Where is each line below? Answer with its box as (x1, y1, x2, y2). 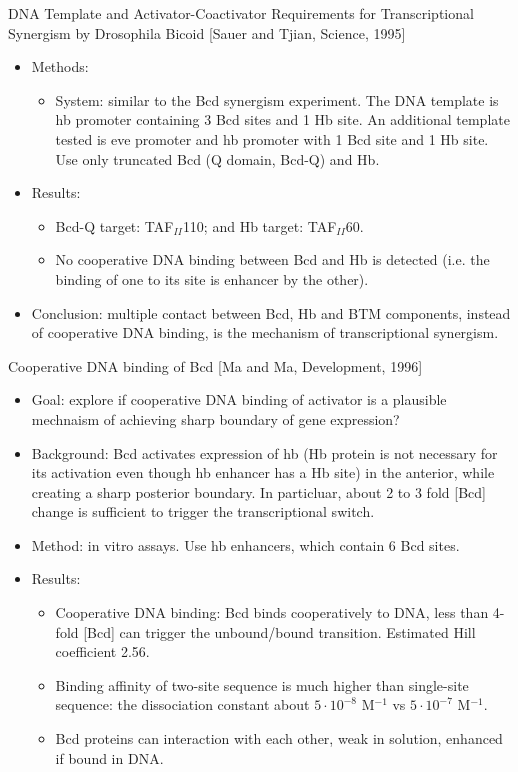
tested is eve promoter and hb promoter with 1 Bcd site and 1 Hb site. (55, 128, 489, 149)
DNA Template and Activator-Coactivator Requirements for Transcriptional (8, 3, 474, 23)
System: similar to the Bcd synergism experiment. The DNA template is (55, 89, 499, 110)
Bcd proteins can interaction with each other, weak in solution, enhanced (55, 728, 503, 749)
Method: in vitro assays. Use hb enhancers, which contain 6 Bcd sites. (31, 534, 460, 555)
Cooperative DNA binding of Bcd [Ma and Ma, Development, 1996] (8, 355, 423, 376)
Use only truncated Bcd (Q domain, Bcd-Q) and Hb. (55, 148, 380, 169)
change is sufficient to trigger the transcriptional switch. (31, 501, 375, 522)
